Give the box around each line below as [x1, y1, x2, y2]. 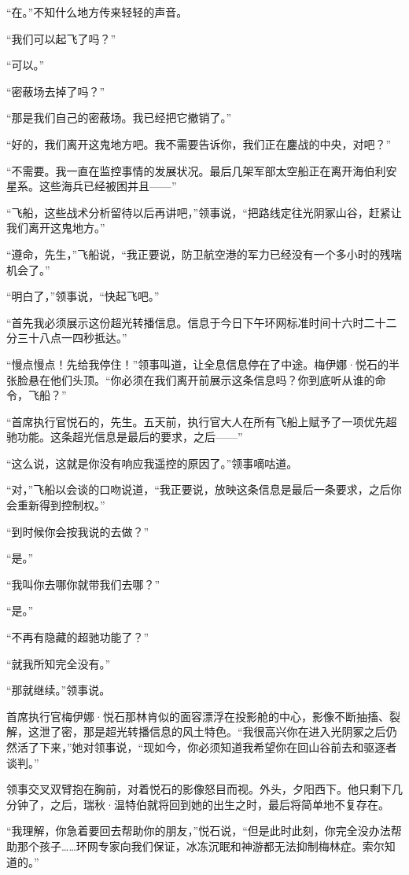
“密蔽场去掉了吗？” [6, 83, 105, 99]
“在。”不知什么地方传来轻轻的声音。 [6, 4, 188, 20]
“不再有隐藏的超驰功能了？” [6, 629, 149, 645]
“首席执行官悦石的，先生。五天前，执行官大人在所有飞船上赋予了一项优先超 [6, 413, 397, 429]
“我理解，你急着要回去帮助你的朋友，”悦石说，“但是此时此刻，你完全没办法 [6, 822, 391, 839]
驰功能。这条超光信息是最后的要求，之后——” [6, 428, 243, 445]
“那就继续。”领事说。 [6, 682, 111, 698]
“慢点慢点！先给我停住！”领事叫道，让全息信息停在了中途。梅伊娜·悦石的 [6, 355, 389, 372]
